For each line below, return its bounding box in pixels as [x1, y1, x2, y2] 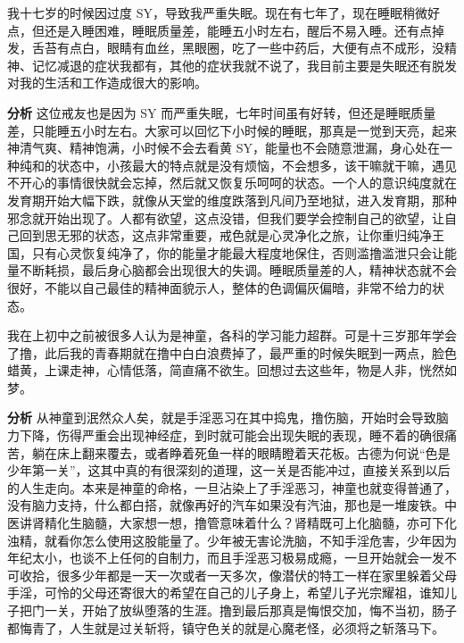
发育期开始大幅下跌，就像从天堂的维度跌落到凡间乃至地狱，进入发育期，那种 [7, 190, 457, 209]
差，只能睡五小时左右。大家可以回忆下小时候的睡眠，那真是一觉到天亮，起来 [7, 121, 457, 139]
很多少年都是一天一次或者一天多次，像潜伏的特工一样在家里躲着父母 [56, 565, 457, 584]
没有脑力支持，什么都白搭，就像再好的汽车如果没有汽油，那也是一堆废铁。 [7, 496, 444, 514]
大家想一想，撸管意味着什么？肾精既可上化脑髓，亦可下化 [119, 514, 457, 532]
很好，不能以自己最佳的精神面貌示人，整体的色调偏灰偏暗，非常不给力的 [7, 278, 432, 296]
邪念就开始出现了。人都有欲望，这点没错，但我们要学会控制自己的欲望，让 [7, 208, 444, 227]
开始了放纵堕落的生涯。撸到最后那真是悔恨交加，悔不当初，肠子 [81, 601, 457, 619]
